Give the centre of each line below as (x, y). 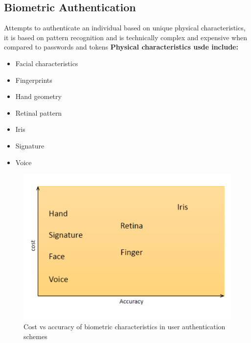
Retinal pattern (39, 112)
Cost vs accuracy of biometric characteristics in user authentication (125, 326)
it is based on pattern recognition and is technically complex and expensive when (125, 37)
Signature (30, 145)
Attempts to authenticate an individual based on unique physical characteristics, (125, 28)
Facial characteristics (47, 63)
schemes (35, 336)
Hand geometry (38, 96)
